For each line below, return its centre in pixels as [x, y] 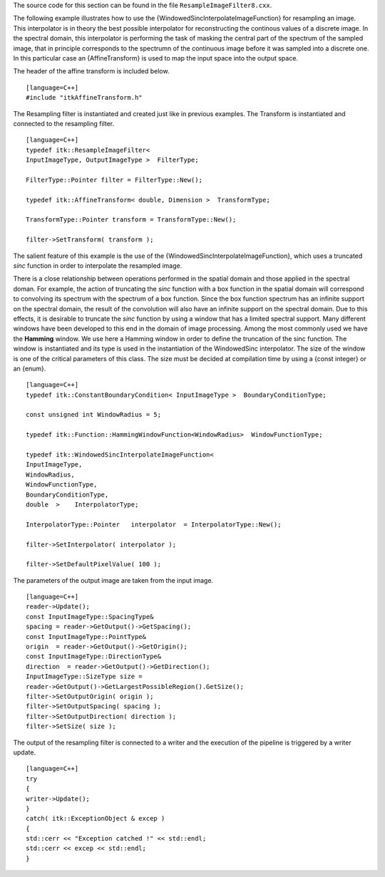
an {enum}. [30, 368]
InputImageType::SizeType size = [84, 676]
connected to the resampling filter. [64, 123]
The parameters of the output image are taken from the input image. [113, 580]
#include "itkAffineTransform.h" [84, 98]
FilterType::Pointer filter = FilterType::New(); [114, 180]
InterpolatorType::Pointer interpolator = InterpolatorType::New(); [154, 524]
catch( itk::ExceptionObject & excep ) [96, 819]
